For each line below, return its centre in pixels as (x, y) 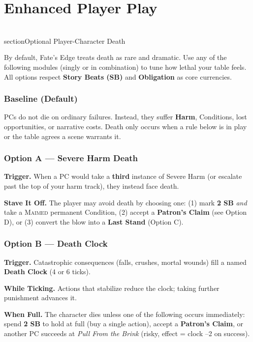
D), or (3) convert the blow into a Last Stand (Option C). (94, 221)
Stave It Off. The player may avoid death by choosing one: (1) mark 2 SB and (126, 202)
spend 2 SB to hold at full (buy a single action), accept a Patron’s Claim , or (124, 324)
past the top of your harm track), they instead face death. (92, 185)
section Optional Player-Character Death (65, 41)
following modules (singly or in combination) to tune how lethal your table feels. (125, 67)
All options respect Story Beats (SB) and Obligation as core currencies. (118, 76)
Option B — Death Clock (56, 243)
